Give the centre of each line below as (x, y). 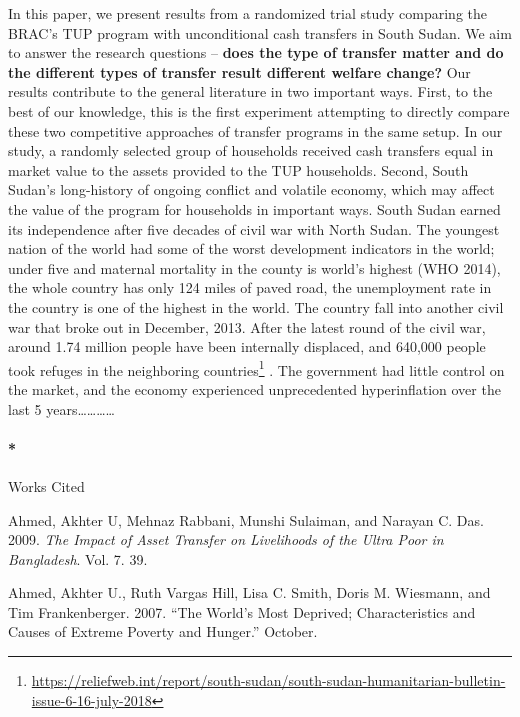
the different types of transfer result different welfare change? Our (239, 71)
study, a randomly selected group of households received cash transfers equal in (251, 150)
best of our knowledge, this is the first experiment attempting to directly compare (259, 110)
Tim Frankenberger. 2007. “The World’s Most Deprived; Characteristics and (242, 611)
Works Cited (46, 485)
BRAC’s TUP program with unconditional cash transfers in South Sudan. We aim (260, 32)
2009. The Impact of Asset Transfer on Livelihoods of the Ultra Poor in (226, 539)
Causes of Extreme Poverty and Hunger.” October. (163, 631)
